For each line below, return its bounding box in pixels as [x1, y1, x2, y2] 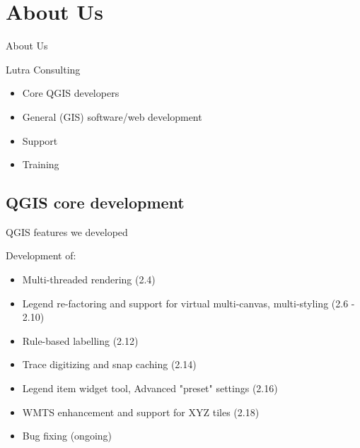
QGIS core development [6, 191, 185, 213]
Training [22, 157, 59, 172]
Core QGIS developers [22, 86, 120, 100]
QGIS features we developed [6, 224, 128, 239]
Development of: [6, 248, 76, 263]
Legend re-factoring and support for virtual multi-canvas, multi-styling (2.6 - [22, 295, 355, 310]
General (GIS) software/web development [22, 109, 202, 124]
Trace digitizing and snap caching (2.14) [22, 357, 197, 372]
